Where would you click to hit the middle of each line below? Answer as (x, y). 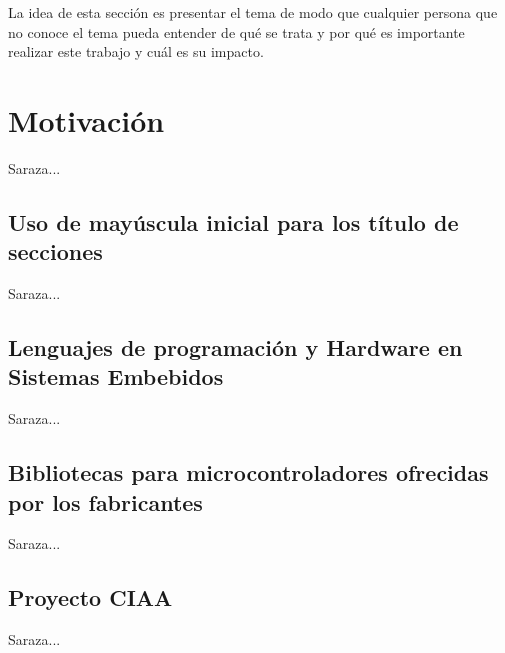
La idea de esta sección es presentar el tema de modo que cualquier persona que (253, 12)
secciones (55, 251)
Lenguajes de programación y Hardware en (235, 347)
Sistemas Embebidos (116, 376)
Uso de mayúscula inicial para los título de (233, 221)
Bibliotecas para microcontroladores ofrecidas (248, 472)
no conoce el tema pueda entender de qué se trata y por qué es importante (236, 31)
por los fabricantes (105, 501)
